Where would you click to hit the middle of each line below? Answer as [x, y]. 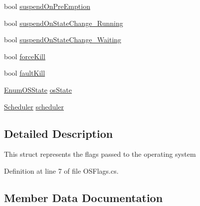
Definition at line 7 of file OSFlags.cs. [61, 170]
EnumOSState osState [38, 89]
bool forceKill [25, 56]
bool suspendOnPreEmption [47, 6]
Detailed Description [59, 133]
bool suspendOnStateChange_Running [64, 23]
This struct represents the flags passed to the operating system [100, 154]
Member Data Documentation [84, 197]
